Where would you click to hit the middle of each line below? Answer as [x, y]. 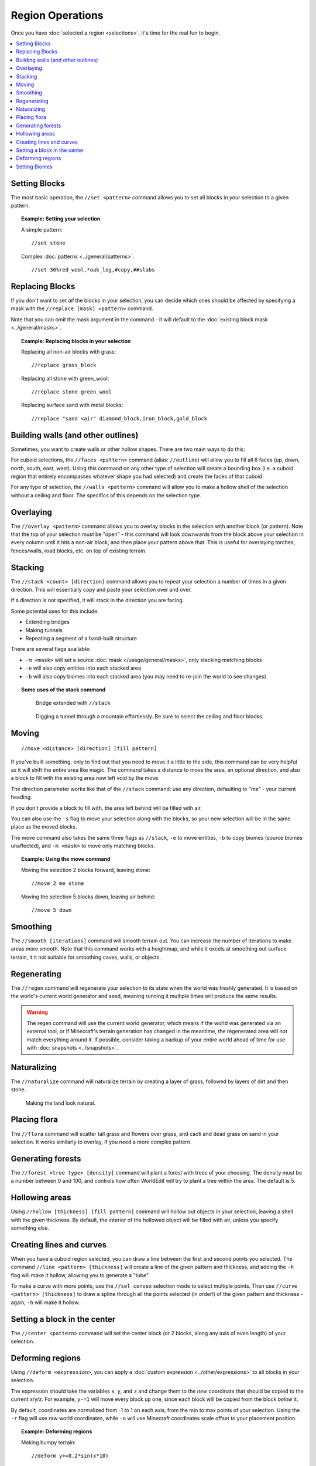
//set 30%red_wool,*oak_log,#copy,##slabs [93, 270]
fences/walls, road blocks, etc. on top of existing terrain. [79, 551]
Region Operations [57, 15]
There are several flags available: [51, 649]
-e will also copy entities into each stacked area [83, 668]
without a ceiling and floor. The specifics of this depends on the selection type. [106, 495]
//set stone [48, 243]
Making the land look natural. [61, 1103]
